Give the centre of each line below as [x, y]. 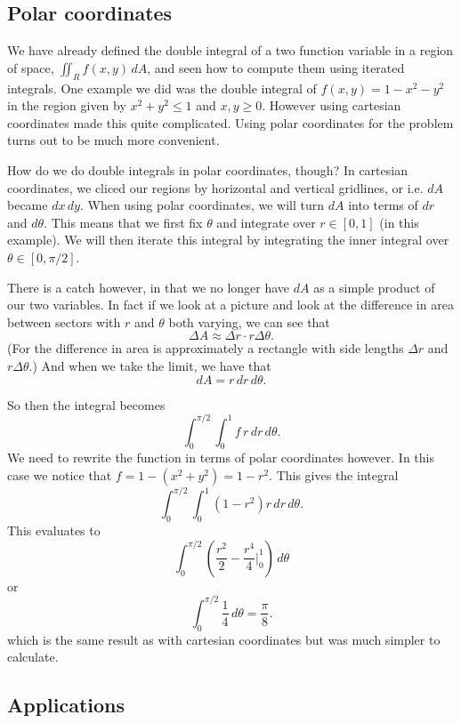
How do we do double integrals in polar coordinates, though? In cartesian [207, 169]
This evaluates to [54, 530]
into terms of [383, 205]
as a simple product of [374, 287]
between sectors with [64, 321]
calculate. [33, 657]
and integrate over [266, 222]
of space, [31, 67]
